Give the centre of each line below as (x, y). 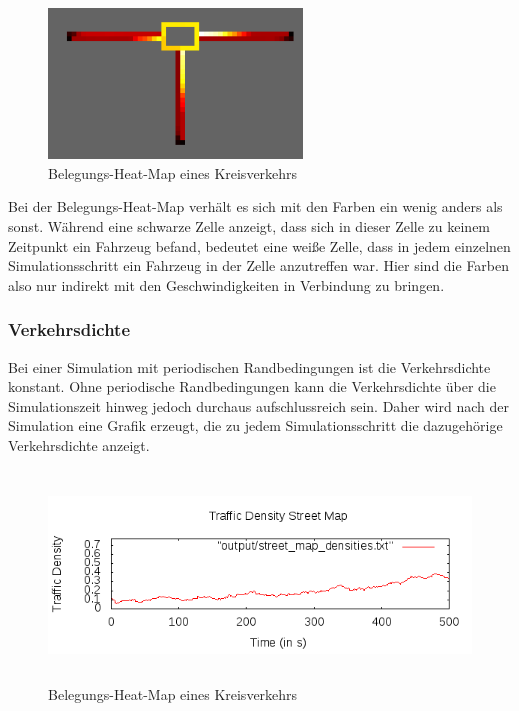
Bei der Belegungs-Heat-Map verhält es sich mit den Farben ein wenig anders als (255, 206)
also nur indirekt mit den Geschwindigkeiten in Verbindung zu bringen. (226, 284)
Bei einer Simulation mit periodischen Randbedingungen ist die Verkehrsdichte (249, 366)
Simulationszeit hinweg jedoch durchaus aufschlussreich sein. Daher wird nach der (258, 405)
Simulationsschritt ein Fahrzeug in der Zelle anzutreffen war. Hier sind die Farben (259, 265)
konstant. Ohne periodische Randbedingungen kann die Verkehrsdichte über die (252, 386)
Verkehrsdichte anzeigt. (79, 444)
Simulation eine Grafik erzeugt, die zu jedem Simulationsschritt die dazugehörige (255, 425)
